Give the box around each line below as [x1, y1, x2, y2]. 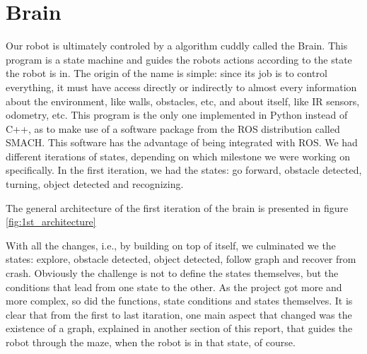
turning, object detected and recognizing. [6, 177, 184, 191]
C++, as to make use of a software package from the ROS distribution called [6, 121, 340, 136]
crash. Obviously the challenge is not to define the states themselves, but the [6, 266, 339, 281]
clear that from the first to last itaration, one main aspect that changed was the [6, 307, 352, 321]
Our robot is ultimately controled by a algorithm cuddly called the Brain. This [6, 38, 348, 53]
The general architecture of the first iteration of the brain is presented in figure [6, 200, 349, 215]
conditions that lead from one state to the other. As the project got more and [6, 279, 342, 294]
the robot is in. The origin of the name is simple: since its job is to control [6, 66, 327, 81]
